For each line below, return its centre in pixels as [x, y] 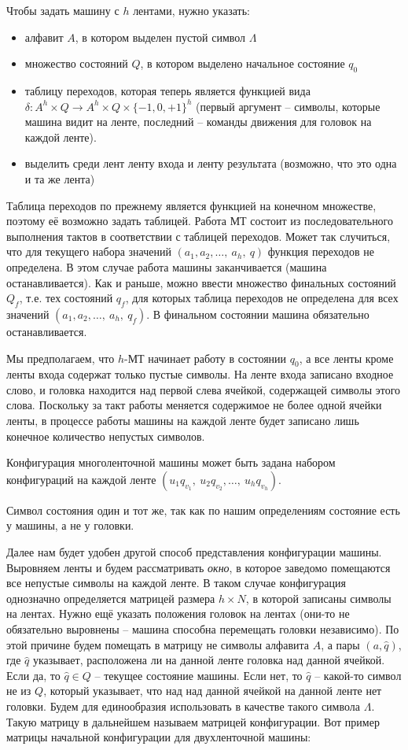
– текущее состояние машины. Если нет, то [198, 675]
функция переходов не [321, 251]
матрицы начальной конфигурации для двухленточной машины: [159, 737]
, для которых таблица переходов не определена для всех [262, 298]
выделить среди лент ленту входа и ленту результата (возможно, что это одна [211, 163]
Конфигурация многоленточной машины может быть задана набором [171, 462]
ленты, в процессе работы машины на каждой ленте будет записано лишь [183, 421]
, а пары [340, 644]
